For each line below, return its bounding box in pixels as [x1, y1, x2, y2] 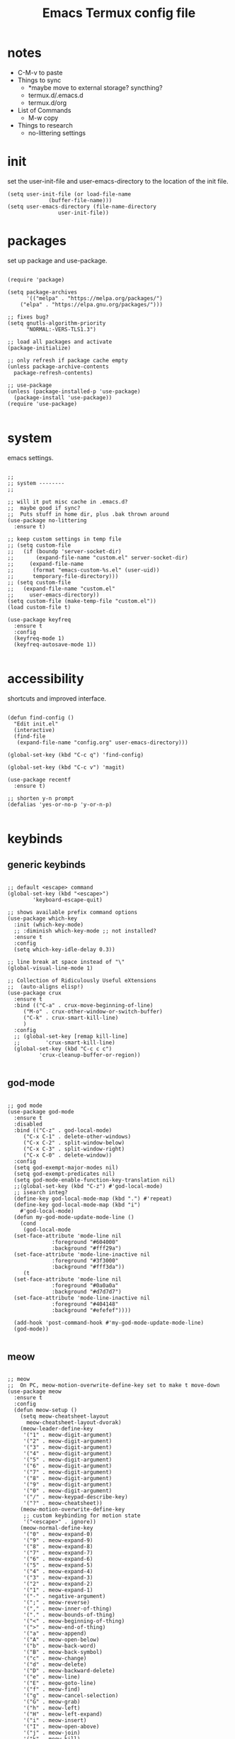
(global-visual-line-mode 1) [7, 965, 93, 972]
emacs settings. [7, 453, 54, 462]
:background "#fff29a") [52, 1245, 122, 1252]
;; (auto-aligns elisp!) [7, 983, 84, 990]
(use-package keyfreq [7, 616, 71, 623]
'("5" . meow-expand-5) [23, 1562, 93, 1569]
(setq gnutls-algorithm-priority [7, 319, 106, 327]
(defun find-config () [7, 714, 74, 721]
